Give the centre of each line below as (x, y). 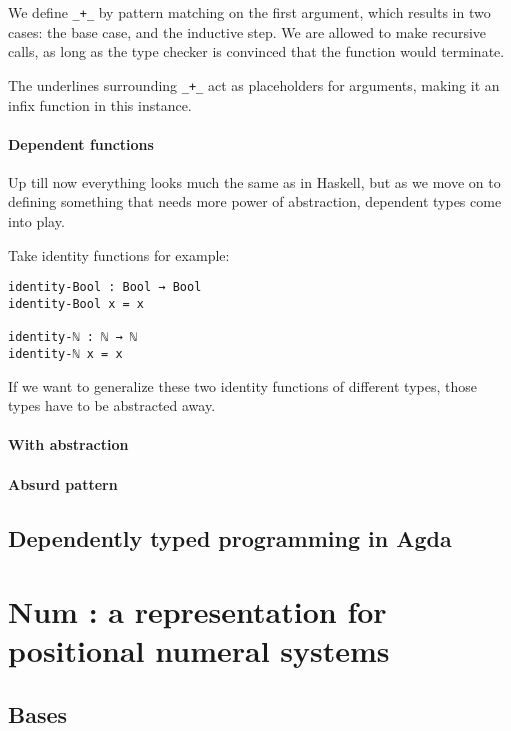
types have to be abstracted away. (112, 405)
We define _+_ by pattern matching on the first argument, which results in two (249, 12)
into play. (36, 221)
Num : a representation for (197, 611)
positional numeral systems (199, 650)
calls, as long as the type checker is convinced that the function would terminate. (256, 51)
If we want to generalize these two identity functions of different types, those (242, 385)
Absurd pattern (63, 483)
